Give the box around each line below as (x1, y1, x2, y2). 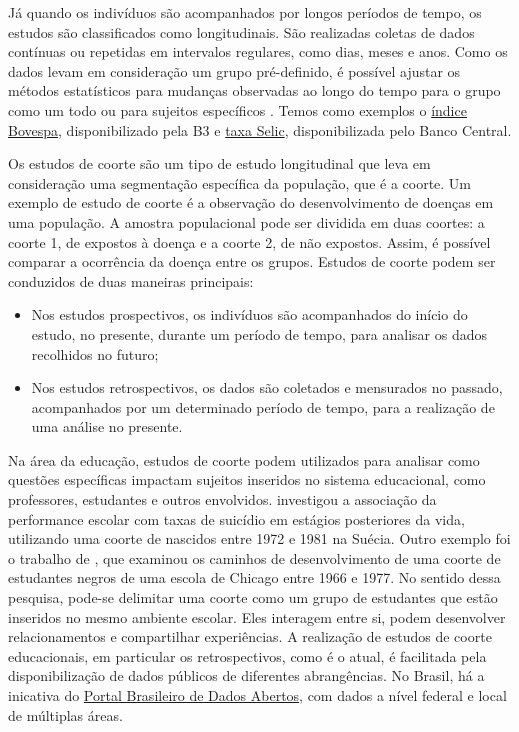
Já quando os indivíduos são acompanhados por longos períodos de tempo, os (8, 2, 482, 22)
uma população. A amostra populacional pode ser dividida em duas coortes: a (8, 211, 485, 232)
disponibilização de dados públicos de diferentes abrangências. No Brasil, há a (8, 665, 485, 686)
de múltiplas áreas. (8, 704, 123, 725)
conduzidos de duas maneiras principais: (8, 270, 254, 291)
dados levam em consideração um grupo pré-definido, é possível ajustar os (8, 60, 461, 81)
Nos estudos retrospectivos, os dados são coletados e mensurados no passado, (31, 377, 503, 398)
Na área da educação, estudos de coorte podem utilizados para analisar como (8, 449, 480, 470)
